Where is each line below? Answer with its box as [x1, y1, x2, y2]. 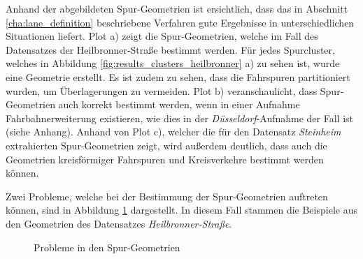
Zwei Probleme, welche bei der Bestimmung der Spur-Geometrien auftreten [6, 188, 328, 203]
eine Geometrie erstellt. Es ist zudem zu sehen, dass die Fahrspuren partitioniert [6, 69, 350, 84]
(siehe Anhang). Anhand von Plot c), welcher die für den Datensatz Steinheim [6, 124, 341, 139]
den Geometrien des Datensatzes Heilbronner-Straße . [6, 216, 232, 230]
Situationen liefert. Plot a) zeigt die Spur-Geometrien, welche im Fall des [6, 29, 318, 43]
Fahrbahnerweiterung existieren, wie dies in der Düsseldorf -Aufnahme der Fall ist [6, 110, 354, 125]
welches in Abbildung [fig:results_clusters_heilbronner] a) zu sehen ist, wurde [6, 56, 340, 71]
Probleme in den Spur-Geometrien [34, 239, 180, 254]
